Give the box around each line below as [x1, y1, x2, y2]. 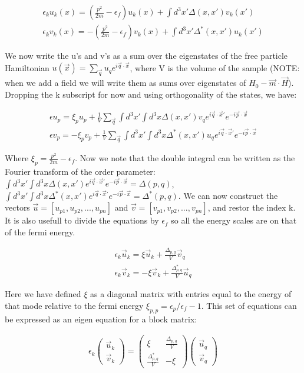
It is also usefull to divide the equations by [5, 214, 159, 227]
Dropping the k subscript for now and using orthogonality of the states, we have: [5, 88, 297, 100]
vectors [5, 201, 30, 214]
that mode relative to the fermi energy [5, 299, 144, 311]
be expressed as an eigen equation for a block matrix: [5, 312, 197, 325]
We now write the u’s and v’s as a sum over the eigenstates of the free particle [5, 49, 288, 62]
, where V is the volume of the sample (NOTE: [130, 61, 300, 74]
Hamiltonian [5, 61, 49, 74]
